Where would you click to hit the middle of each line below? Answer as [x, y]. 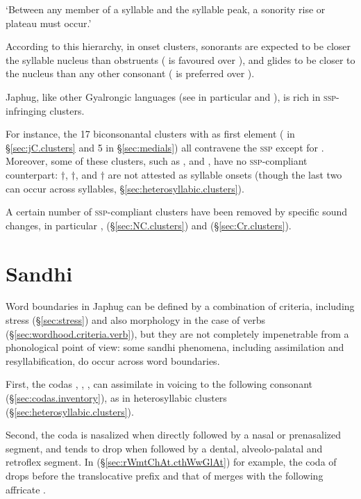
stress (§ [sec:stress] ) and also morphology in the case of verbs [135, 320]
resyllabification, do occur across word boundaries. [113, 360]
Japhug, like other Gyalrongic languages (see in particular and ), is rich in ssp [171, 96]
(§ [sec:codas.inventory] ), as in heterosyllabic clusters [116, 398]
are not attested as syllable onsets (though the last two [225, 174]
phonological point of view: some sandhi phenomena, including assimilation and [175, 347]
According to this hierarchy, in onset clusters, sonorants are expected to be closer [178, 46]
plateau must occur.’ [49, 23]
